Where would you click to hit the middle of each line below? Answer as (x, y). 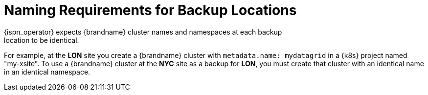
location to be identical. (42, 40)
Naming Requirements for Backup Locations (150, 10)
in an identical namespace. (47, 72)
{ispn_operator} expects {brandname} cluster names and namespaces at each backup (143, 32)
